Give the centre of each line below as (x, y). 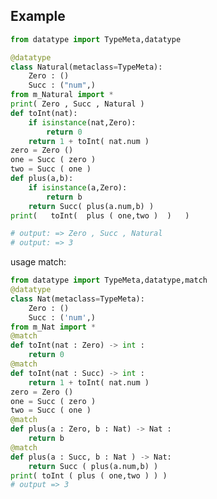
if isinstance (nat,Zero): (82, 122)
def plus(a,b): (42, 179)
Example (38, 16)
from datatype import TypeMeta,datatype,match (109, 280)
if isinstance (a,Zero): (78, 187)
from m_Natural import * (62, 95)
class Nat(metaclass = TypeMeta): (77, 299)
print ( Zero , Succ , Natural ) (77, 104)
